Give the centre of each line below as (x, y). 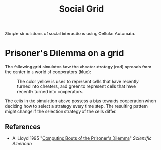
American (22, 143)
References (23, 126)
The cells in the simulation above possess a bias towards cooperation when (80, 101)
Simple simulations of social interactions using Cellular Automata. (70, 34)
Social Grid (81, 9)
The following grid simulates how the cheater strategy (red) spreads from (78, 67)
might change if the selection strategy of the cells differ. (61, 111)
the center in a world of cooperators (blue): (48, 72)
